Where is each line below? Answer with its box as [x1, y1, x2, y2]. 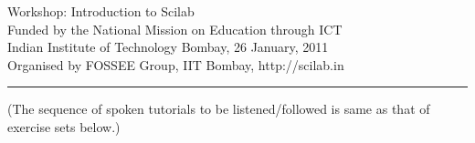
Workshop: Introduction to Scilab [7, 2, 195, 20]
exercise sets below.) [7, 117, 121, 136]
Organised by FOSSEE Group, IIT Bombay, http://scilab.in [7, 55, 344, 74]
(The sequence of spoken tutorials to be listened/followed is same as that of [7, 99, 430, 118]
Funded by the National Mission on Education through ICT [7, 19, 343, 38]
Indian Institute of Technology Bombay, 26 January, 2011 [7, 37, 329, 56]
